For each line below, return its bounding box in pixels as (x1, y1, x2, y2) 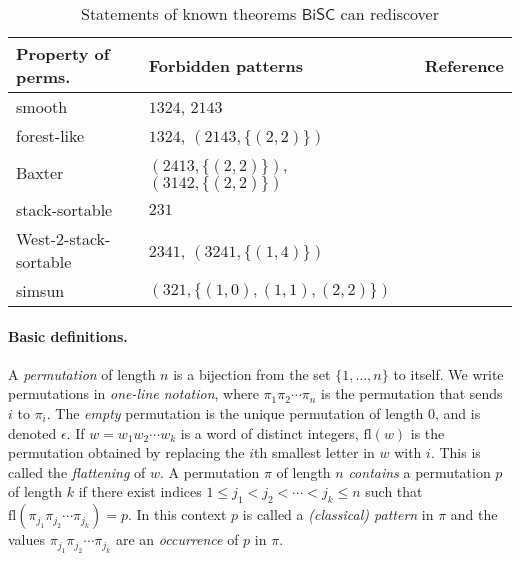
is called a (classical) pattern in (242, 504, 434, 525)
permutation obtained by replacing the (8, 442, 245, 463)
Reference (424, 53, 504, 77)
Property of (16, 42, 110, 65)
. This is (430, 442, 481, 463)
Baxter (16, 161, 64, 184)
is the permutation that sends (321, 383, 503, 404)
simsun (16, 279, 65, 302)
